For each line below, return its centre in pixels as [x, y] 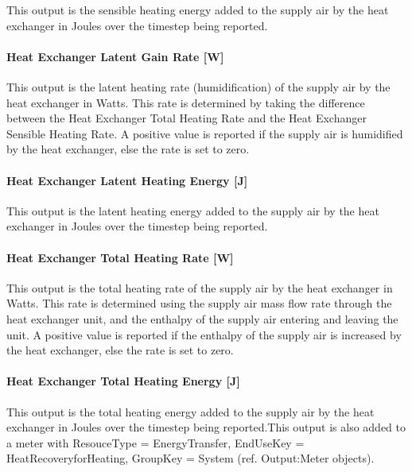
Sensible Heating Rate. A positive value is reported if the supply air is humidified [205, 133]
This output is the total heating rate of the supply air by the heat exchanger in [200, 287]
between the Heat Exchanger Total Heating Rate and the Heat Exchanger [187, 118]
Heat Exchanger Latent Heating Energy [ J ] [127, 180]
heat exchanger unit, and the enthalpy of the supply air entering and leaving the [202, 318]
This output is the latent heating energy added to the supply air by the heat [193, 210]
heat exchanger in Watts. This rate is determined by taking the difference [186, 102]
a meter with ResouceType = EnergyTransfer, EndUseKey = [155, 442]
